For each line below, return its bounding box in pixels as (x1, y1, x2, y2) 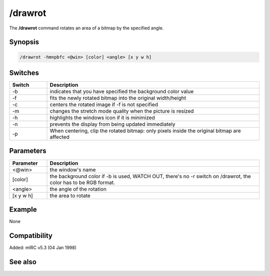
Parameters (9, 147, 46, 155)
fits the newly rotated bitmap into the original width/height (49, 95, 186, 102)
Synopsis (9, 38, 39, 46)
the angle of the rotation (49, 185, 107, 192)
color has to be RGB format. (49, 179, 115, 186)
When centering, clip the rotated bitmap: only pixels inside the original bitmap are (49, 127, 241, 134)
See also (9, 258, 37, 266)
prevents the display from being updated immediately (49, 121, 175, 128)
